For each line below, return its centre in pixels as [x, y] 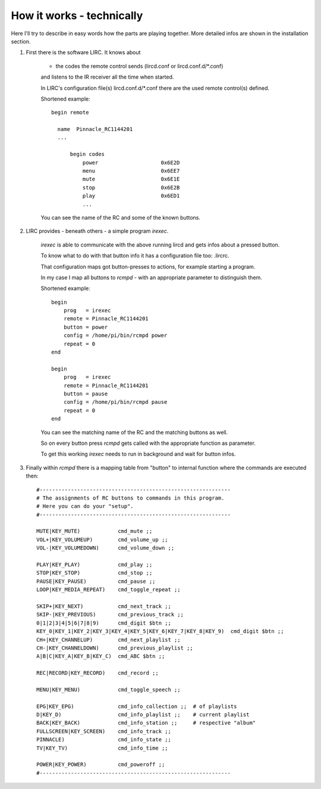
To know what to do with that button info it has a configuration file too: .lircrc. [135, 255]
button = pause [86, 394]
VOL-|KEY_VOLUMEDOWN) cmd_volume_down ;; [106, 548]
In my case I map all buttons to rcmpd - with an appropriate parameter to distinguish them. [152, 277]
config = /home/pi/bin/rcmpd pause [115, 402]
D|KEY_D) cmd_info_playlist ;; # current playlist [143, 715]
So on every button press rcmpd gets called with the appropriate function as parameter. [148, 443]
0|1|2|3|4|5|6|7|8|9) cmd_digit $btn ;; [104, 623]
